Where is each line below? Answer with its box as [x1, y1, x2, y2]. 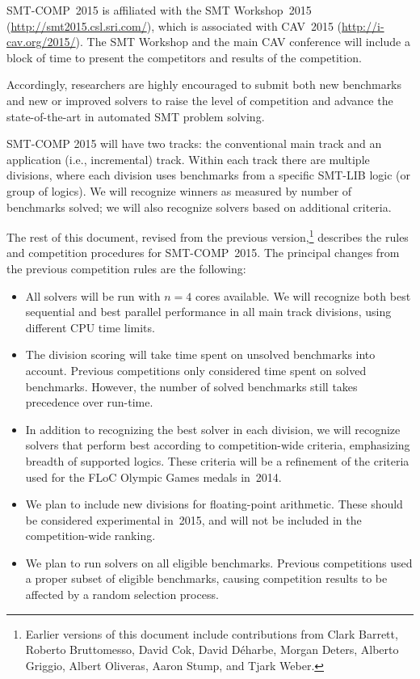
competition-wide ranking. [25, 527, 156, 544]
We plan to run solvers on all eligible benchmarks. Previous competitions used [25, 554, 413, 571]
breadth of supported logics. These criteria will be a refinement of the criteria [25, 452, 409, 469]
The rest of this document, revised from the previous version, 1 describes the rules [6, 226, 409, 245]
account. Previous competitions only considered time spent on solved [25, 361, 367, 378]
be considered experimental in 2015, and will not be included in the [25, 511, 362, 528]
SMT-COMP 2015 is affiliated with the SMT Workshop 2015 [6, 2, 312, 18]
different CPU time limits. [25, 318, 155, 335]
